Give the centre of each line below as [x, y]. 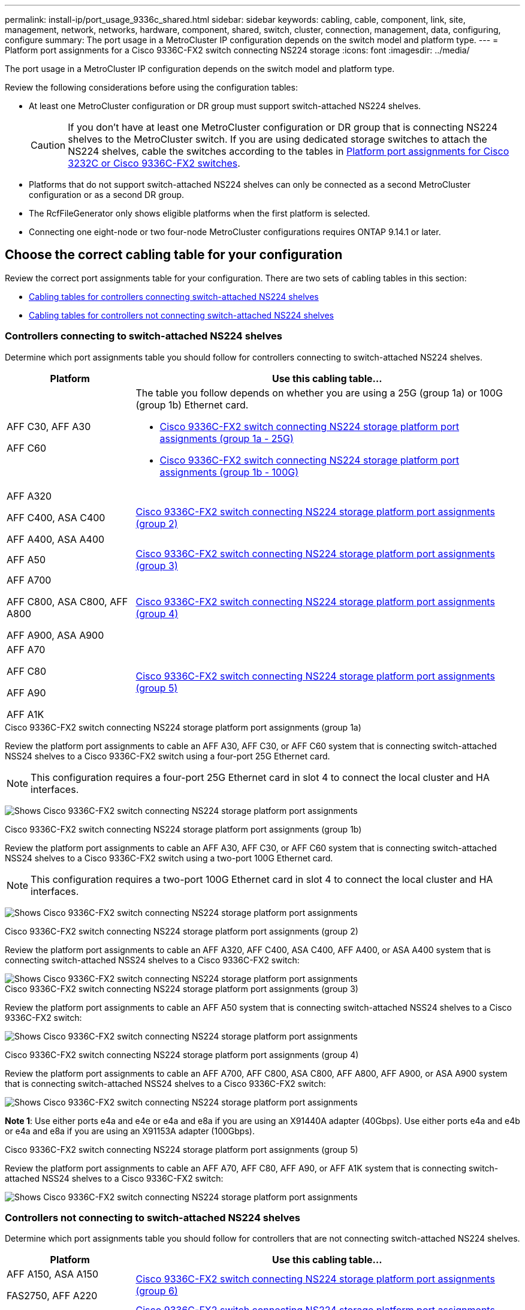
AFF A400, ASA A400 [56, 539]
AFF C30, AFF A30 [49, 426]
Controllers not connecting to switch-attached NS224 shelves [153, 1217]
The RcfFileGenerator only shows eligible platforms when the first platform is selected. [200, 213]
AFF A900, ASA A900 [55, 635]
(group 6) [157, 1291]
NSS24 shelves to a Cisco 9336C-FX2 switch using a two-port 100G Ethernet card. [169, 858]
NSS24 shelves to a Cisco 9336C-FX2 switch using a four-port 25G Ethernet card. [168, 756]
